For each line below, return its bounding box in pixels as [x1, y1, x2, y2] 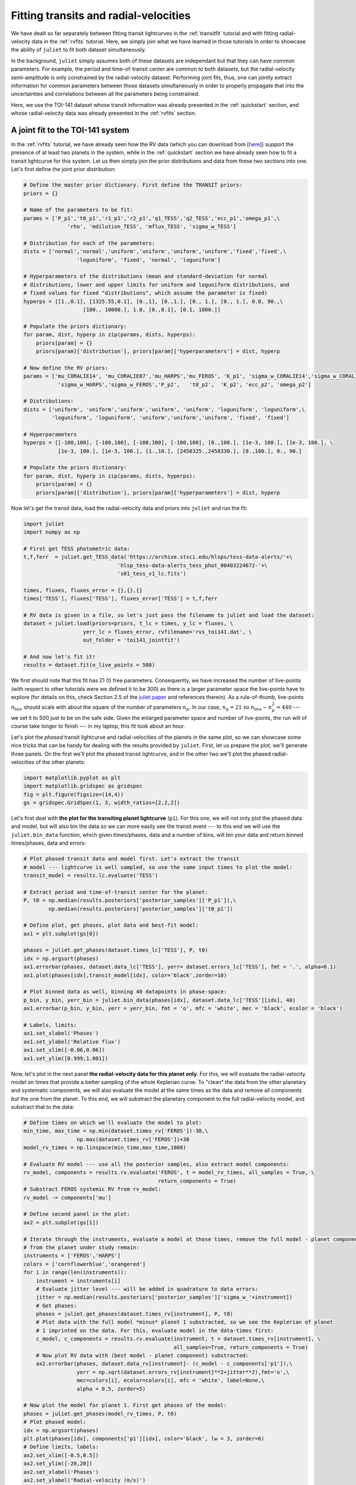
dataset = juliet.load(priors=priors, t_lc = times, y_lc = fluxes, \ [23, 620, 234, 627]
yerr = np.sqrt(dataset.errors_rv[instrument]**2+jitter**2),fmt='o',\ [76, 1369, 290, 1375]
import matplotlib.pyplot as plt [23, 774, 121, 781]
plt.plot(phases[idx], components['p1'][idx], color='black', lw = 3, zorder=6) [23, 1435, 265, 1442]
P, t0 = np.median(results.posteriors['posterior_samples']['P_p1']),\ [23, 897, 237, 904]
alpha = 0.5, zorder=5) [76, 1385, 146, 1392]
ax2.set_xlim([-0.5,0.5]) [23, 1452, 99, 1458]
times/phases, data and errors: [11, 839, 86, 846]
